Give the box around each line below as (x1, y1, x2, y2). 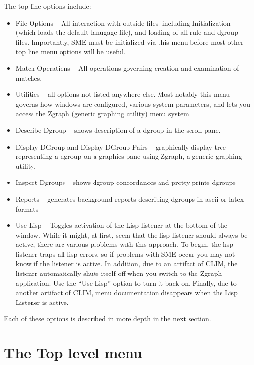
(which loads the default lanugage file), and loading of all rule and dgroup (15, 27, 238, 37)
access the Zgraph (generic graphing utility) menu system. (15, 108, 191, 119)
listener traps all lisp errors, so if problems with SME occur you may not (15, 248, 235, 259)
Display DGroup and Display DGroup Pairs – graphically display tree (15, 141, 226, 152)
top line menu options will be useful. (15, 46, 126, 57)
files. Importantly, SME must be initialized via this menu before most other (15, 36, 244, 47)
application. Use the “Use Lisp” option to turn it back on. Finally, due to (15, 277, 237, 288)
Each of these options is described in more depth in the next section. (4, 313, 211, 324)
